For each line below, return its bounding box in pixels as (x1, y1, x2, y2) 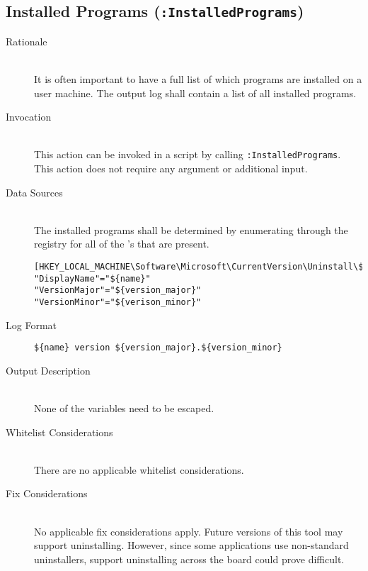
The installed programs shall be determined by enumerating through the (34, 222, 348, 237)
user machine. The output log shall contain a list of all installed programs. (34, 85, 357, 100)
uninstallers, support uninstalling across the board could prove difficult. (34, 551, 345, 566)
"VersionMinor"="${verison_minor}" (34, 296, 202, 307)
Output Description (6, 362, 91, 377)
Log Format (6, 317, 57, 332)
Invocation (6, 109, 52, 124)
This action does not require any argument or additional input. (34, 161, 308, 175)
